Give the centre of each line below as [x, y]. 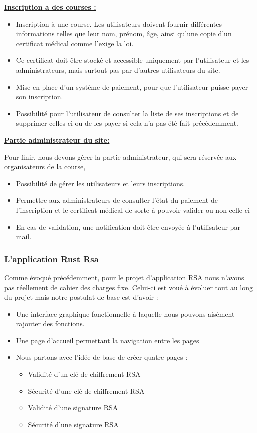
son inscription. [39, 96]
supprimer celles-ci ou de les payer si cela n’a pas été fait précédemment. [127, 123]
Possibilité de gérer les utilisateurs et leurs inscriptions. [100, 183]
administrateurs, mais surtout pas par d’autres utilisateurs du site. [118, 69]
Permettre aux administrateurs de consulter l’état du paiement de [117, 200]
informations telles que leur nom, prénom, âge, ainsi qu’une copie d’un [124, 33]
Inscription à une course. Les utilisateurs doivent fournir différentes [119, 23]
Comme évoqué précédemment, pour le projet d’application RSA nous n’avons [124, 277]
